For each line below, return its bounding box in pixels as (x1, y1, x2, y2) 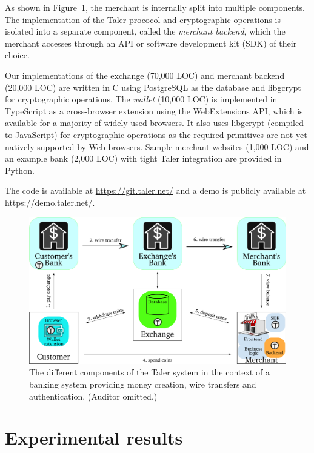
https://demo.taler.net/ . (5, 196, 95, 208)
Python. (5, 164, 35, 176)
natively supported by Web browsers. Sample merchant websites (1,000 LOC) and (5, 140, 309, 153)
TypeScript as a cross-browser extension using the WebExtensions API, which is (5, 104, 303, 117)
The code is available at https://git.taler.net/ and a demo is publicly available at (5, 184, 306, 197)
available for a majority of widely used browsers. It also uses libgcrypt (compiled (5, 116, 304, 129)
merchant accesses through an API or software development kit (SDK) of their (5, 36, 297, 49)
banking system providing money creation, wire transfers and (29, 377, 256, 390)
